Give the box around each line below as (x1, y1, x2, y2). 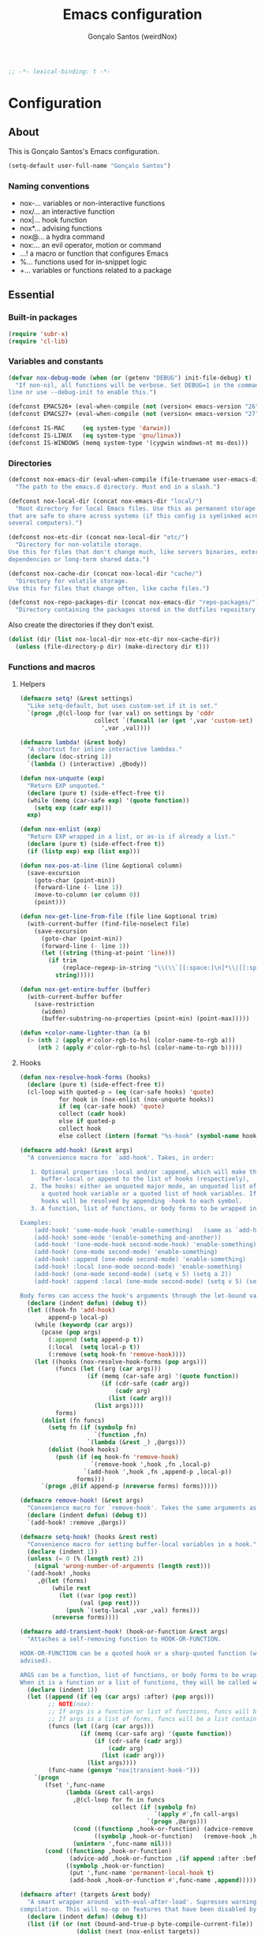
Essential (8, 288, 55, 301)
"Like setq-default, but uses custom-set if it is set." (27, 702, 218, 710)
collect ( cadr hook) (58, 1110, 126, 1118)
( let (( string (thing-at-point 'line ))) (40, 949, 176, 957)
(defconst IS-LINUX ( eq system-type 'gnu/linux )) (8, 432, 181, 440)
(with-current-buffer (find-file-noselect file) (27, 919, 190, 928)
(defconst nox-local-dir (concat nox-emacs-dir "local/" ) (8, 497, 203, 505)
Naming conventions (8, 180, 90, 191)
